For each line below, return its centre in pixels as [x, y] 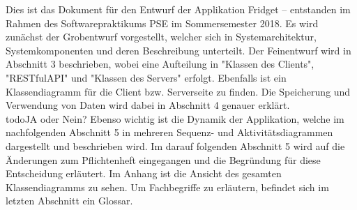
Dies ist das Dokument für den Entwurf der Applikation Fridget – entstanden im [178, 9]
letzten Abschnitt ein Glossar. [69, 201]
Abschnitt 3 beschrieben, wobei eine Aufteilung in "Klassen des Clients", [160, 64]
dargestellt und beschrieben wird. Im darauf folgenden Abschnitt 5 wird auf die [175, 145]
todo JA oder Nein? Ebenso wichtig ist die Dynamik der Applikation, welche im [175, 118]
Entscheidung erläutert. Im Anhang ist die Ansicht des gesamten [144, 173]
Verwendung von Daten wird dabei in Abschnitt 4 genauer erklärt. [148, 105]
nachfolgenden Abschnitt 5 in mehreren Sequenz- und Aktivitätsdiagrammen [169, 132]
